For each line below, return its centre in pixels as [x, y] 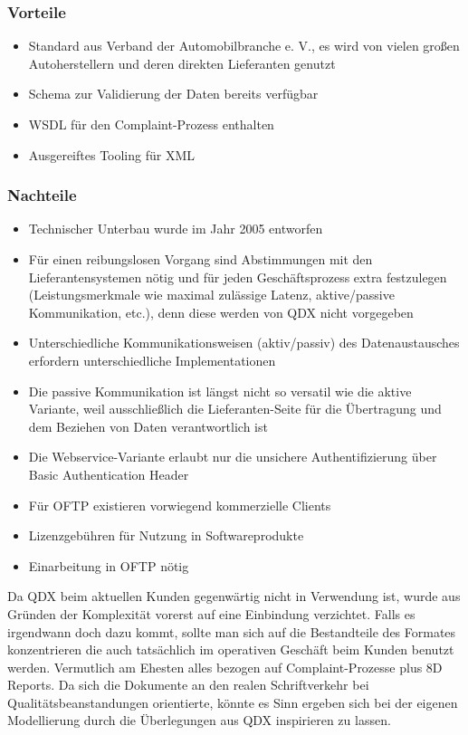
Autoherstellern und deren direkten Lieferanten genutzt [182, 63]
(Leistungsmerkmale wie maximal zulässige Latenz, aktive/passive [211, 295]
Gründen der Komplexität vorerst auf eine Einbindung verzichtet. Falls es [211, 613]
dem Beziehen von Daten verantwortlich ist [148, 426]
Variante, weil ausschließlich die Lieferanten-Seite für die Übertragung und [235, 409]
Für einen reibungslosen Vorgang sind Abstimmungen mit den [201, 259]
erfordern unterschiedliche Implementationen [152, 360]
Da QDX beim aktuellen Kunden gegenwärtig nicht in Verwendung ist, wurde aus [234, 596]
